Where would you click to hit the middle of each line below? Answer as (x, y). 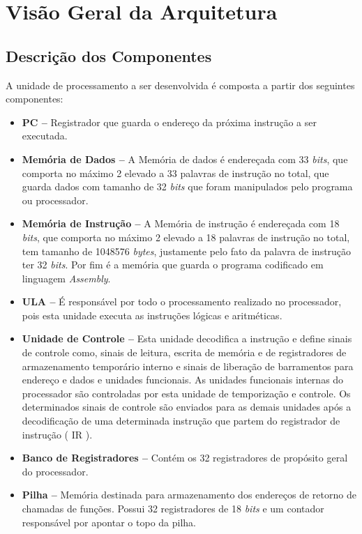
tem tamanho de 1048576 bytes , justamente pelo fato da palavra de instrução (187, 251)
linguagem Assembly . (66, 278)
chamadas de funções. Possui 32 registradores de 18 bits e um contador (173, 509)
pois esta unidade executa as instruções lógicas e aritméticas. (152, 315)
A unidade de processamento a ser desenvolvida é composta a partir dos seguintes (180, 85)
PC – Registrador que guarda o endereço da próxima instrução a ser (169, 122)
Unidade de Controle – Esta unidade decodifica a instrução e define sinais (187, 338)
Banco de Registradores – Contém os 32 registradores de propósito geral (185, 458)
